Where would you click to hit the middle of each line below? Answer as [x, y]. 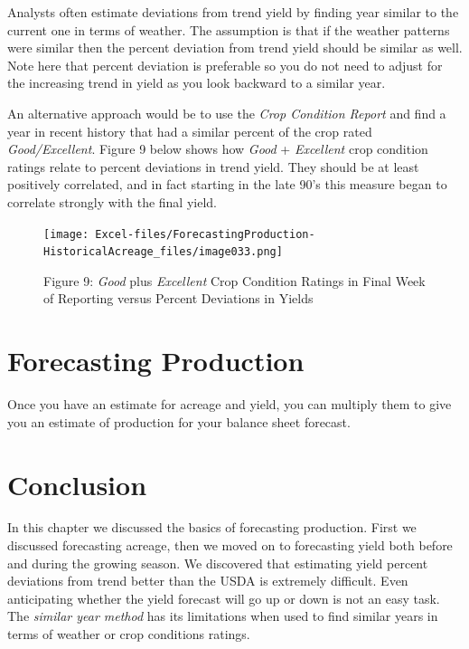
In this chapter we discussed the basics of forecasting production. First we [212, 527]
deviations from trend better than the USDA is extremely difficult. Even [208, 581]
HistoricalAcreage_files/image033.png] [163, 252]
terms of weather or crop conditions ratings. [129, 634]
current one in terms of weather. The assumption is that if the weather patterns [229, 29]
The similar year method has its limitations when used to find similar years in [223, 616]
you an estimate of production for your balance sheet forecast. [179, 421]
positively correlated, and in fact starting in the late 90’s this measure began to [227, 184]
